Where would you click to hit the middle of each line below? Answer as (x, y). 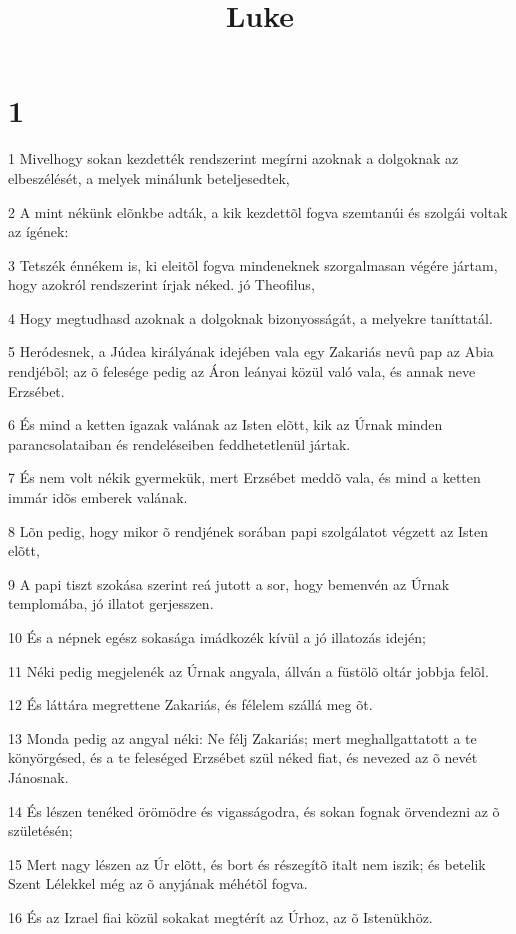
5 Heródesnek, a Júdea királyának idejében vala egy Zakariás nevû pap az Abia (251, 351)
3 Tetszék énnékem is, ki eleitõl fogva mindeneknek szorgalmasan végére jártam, (253, 264)
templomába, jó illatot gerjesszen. (111, 603)
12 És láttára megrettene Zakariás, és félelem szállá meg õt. (190, 704)
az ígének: (38, 231)
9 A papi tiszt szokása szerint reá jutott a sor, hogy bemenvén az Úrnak (229, 583)
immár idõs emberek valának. (98, 497)
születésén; (40, 830)
